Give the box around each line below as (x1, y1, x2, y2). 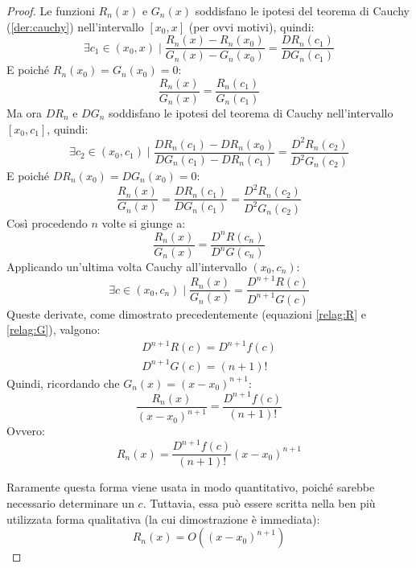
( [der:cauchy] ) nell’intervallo (6, 18, 144, 35)
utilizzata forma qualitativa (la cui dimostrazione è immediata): (6, 510, 320, 527)
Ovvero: (6, 422, 45, 439)
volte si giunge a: (101, 214, 186, 231)
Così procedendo (6, 214, 88, 231)
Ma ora (6, 104, 42, 121)
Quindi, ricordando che (6, 374, 120, 391)
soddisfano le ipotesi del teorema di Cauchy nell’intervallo (109, 104, 393, 121)
